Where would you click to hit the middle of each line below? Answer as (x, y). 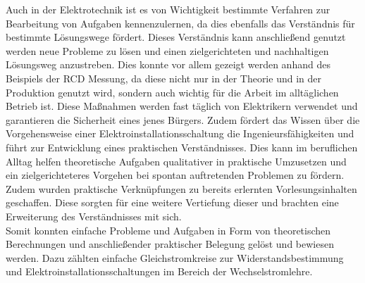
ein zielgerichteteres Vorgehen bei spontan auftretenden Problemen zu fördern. (175, 175)
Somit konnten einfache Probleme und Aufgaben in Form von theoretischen (168, 230)
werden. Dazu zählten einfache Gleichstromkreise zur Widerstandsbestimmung (175, 257)
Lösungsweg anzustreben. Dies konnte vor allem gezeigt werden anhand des (168, 64)
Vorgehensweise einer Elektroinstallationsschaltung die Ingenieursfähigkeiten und (180, 133)
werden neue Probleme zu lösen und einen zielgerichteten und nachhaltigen (167, 50)
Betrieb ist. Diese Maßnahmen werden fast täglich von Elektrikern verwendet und (182, 106)
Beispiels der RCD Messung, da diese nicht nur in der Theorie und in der (163, 78)
